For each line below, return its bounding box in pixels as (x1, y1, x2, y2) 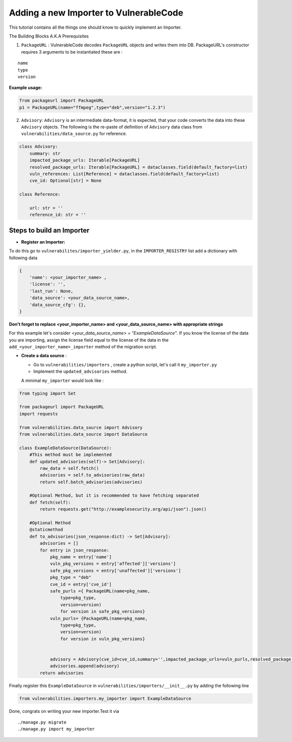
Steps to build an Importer (9, 226, 90, 234)
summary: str (29, 151, 61, 156)
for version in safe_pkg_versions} (60, 609, 146, 614)
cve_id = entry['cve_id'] (50, 581, 112, 587)
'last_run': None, (29, 288, 73, 294)
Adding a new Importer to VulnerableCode (9, 7, 183, 18)
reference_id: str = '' (29, 212, 86, 218)
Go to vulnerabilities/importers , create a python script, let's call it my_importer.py (33, 361, 218, 367)
